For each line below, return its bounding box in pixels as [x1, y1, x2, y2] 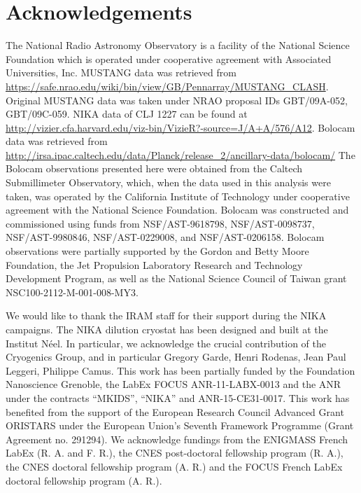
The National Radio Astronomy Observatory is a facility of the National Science [6, 38, 350, 53]
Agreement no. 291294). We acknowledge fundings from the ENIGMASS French [6, 431, 348, 446]
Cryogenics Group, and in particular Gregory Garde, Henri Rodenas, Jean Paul [6, 349, 346, 364]
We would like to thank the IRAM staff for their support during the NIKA [6, 308, 327, 323]
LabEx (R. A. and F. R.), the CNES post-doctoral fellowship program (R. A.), [6, 445, 344, 460]
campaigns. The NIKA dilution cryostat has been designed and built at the [6, 322, 328, 336]
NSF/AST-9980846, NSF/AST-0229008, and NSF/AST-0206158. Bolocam [6, 230, 325, 244]
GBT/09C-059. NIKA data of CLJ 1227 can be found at [6, 106, 248, 121]
